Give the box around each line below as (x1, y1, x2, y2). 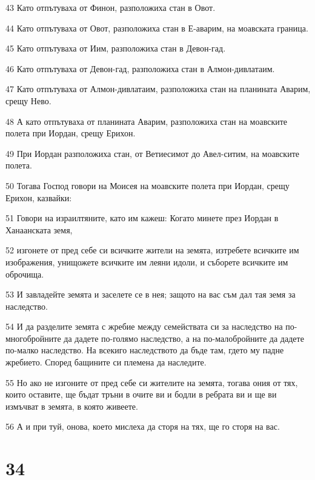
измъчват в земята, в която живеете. (5, 399, 138, 412)
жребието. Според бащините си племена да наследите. (5, 356, 207, 368)
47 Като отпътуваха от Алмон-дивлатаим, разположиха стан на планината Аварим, (5, 82, 311, 95)
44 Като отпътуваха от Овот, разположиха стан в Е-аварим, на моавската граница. (5, 21, 308, 34)
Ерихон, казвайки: (5, 191, 72, 204)
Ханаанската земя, (5, 223, 73, 236)
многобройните (5, 332, 61, 344)
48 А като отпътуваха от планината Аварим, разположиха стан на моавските (5, 115, 288, 127)
